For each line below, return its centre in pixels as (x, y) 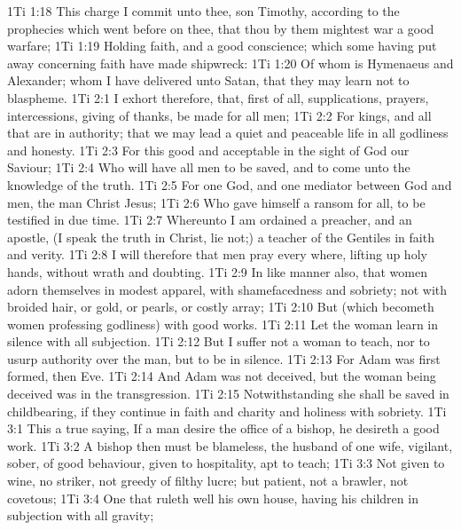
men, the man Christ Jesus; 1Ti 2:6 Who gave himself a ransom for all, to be (216, 202)
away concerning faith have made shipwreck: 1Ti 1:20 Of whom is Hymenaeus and (230, 63)
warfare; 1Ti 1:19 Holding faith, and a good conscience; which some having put (222, 46)
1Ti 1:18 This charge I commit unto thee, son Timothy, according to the (203, 11)
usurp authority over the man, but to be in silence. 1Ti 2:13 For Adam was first (224, 358)
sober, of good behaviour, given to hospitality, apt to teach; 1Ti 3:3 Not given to (226, 463)
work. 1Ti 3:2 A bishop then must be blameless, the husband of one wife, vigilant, (230, 445)
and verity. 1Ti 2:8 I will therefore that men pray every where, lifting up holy (217, 254)
